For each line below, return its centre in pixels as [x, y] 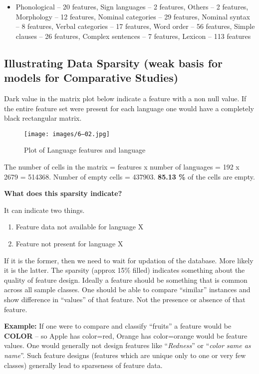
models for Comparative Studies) [91, 78]
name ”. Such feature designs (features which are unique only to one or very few [125, 355]
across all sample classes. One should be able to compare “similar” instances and [127, 289]
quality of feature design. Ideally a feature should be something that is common [126, 280]
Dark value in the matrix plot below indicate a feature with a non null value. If [125, 98]
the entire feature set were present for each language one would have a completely [129, 108]
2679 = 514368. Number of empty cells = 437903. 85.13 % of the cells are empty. [129, 176]
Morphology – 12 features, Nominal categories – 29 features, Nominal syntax [133, 16]
